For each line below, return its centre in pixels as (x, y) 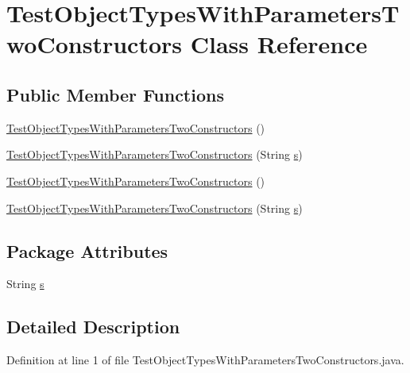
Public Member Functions (115, 94)
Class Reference (279, 44)
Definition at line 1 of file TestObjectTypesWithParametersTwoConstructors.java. (205, 360)
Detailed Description (93, 327)
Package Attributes (87, 250)
